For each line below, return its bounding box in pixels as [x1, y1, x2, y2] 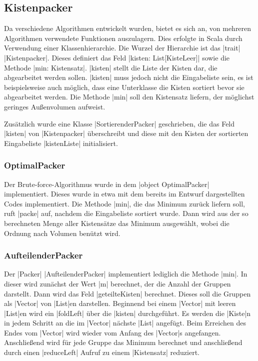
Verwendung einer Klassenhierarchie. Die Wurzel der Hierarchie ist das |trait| [4, 42, 240, 53]
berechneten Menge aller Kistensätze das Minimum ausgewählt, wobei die [4, 217, 229, 228]
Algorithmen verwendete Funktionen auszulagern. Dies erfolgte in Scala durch [4, 32, 242, 43]
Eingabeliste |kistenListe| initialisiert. [4, 137, 118, 148]
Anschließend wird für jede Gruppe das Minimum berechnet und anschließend [4, 337, 242, 347]
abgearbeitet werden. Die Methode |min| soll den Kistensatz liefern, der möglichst [4, 91, 254, 102]
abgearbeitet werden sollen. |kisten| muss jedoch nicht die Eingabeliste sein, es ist [4, 72, 253, 82]
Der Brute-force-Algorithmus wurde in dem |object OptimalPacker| [4, 178, 209, 189]
